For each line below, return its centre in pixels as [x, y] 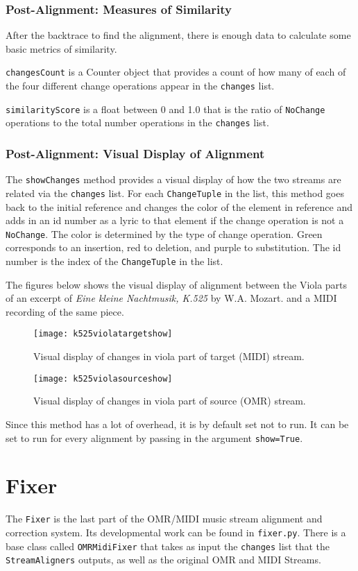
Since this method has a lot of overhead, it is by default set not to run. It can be [177, 424]
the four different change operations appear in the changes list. [140, 86]
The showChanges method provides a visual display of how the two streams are [173, 179]
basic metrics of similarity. [61, 48]
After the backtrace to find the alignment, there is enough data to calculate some [178, 35]
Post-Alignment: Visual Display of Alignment [135, 153]
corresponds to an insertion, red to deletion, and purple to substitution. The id [173, 247]
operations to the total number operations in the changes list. [137, 122]
